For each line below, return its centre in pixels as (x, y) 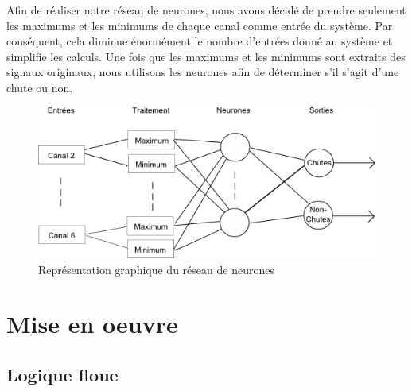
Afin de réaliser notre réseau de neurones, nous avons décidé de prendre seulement (206, 10)
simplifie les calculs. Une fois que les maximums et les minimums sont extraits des (206, 56)
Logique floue (62, 374)
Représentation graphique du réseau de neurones (156, 269)
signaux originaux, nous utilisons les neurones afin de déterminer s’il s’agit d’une (203, 72)
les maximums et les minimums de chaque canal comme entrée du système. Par (200, 25)
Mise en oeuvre (92, 324)
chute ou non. (40, 87)
